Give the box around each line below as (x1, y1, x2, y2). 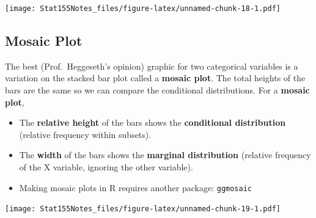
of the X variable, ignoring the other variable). (19, 161, 193, 173)
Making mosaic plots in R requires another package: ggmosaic (19, 181, 252, 194)
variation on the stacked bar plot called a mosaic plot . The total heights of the (5, 71, 306, 84)
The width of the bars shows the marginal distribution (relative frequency (19, 148, 311, 161)
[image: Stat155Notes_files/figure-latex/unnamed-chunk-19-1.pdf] (5, 205, 281, 214)
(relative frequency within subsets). (19, 128, 152, 140)
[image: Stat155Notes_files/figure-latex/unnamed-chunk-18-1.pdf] (5, 4, 281, 13)
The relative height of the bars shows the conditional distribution (19, 116, 286, 129)
